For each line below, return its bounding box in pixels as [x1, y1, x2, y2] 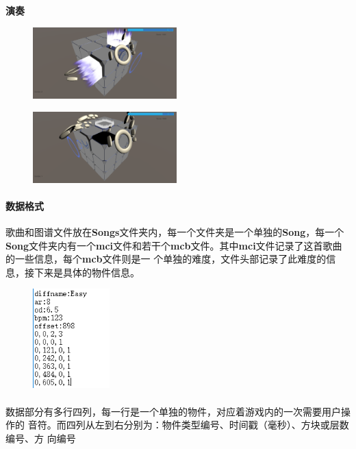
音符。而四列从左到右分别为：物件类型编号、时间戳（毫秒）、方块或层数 [27, 417, 349, 432]
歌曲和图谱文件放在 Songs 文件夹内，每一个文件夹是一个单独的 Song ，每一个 [5, 224, 344, 239]
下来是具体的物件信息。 [34, 265, 140, 279]
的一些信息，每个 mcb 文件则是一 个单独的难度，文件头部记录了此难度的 [5, 252, 327, 266]
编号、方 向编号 [5, 430, 76, 445]
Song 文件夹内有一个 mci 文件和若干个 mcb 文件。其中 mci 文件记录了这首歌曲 [5, 238, 342, 252]
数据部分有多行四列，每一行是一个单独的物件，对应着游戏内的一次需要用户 [5, 404, 341, 418]
